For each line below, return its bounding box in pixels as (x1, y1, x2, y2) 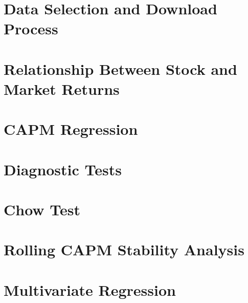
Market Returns (4, 78, 120, 99)
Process (4, 18, 58, 39)
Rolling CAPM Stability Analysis (4, 239, 244, 260)
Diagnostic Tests (4, 158, 122, 179)
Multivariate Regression (4, 279, 176, 300)
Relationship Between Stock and (4, 58, 237, 79)
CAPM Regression (4, 118, 138, 139)
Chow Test (4, 199, 81, 220)
